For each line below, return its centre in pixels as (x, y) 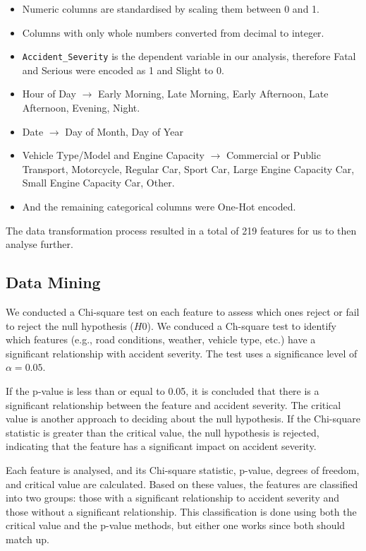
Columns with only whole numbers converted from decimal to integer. (173, 32)
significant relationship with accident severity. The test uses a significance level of (182, 353)
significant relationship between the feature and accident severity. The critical (173, 404)
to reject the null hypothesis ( (70, 325)
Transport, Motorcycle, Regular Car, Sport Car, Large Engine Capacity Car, (188, 168)
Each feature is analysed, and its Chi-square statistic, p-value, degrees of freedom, (183, 469)
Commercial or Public (273, 155)
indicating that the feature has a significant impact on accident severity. (161, 446)
